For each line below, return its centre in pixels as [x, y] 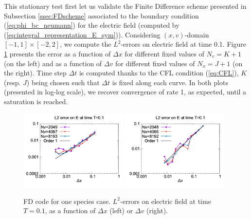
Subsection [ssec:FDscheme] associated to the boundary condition [101, 15]
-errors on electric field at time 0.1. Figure [183, 44]
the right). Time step [35, 73]
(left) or [121, 210]
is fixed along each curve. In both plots [170, 82]
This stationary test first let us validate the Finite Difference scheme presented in [125, 6]
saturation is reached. [36, 101]
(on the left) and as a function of [53, 63]
